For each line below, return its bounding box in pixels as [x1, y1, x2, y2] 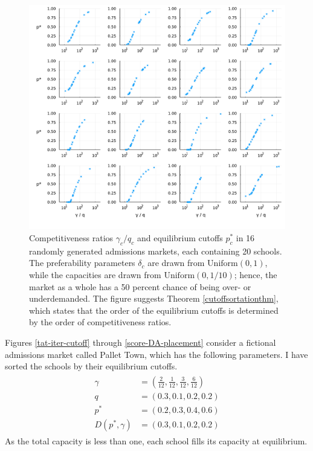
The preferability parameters [29, 256, 135, 269]
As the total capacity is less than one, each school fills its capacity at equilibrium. [5, 434, 308, 447]
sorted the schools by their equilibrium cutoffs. [5, 360, 178, 372]
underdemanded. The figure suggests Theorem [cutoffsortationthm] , [29, 292, 279, 305]
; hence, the [234, 268, 277, 281]
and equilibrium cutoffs [137, 231, 223, 244]
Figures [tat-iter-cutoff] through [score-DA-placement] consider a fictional [5, 336, 276, 348]
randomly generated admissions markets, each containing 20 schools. [29, 244, 282, 257]
